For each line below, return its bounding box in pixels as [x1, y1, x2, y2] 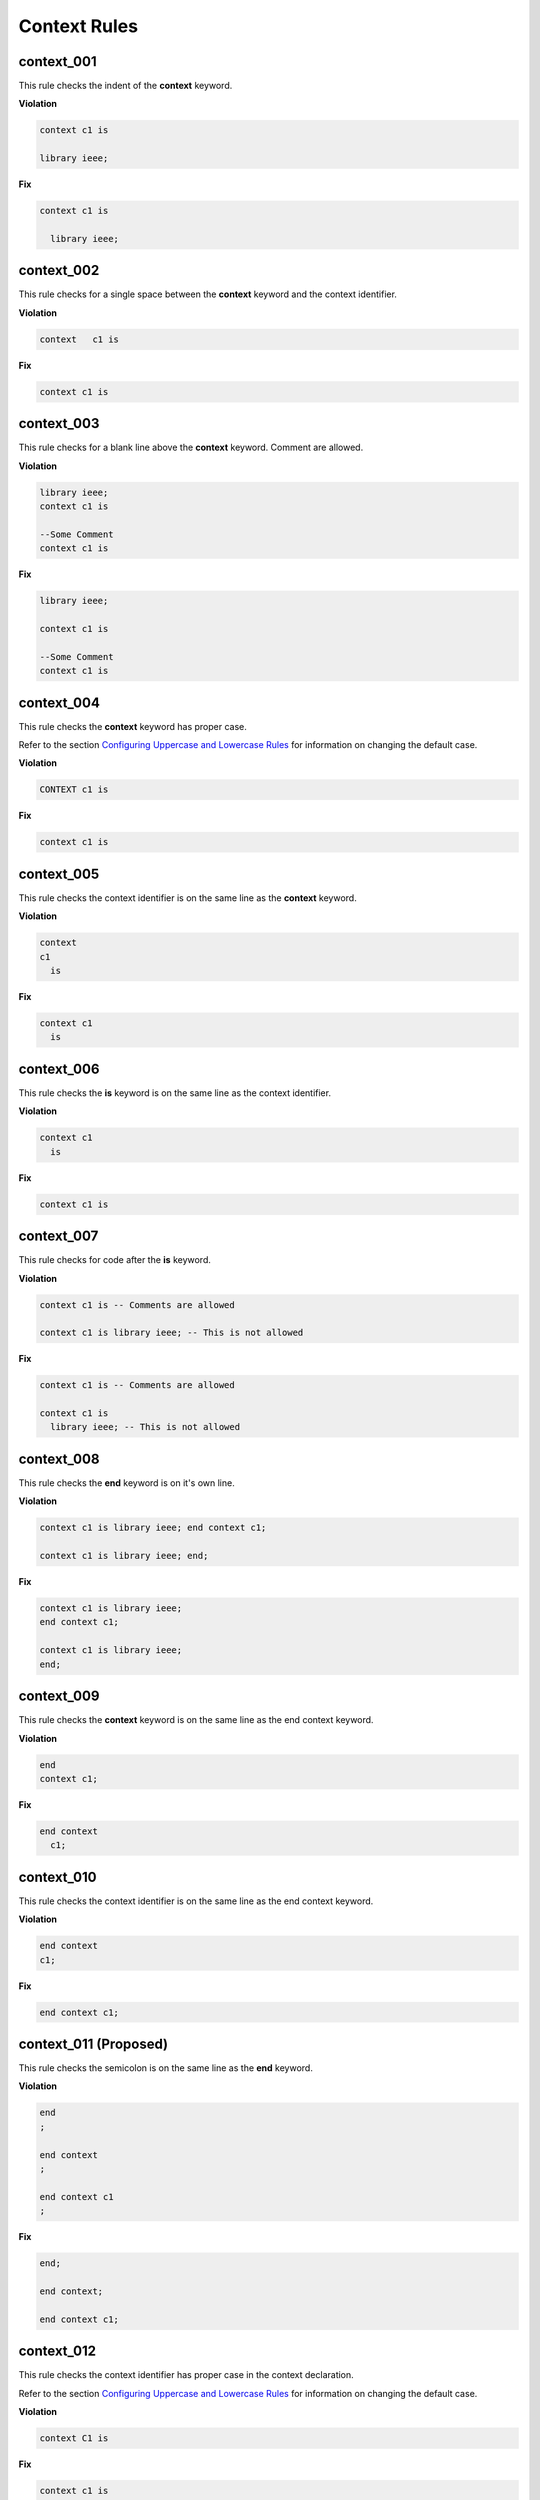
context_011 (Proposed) [18, 2035, 169, 2052]
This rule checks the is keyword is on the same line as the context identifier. [18, 1086, 332, 1099]
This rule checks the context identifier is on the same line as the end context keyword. [18, 1895, 374, 1907]
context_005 [18, 865, 100, 882]
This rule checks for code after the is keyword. [18, 1254, 212, 1266]
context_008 [18, 1450, 100, 1467]
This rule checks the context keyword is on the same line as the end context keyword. [18, 1714, 374, 1726]
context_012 [18, 2343, 97, 2360]
